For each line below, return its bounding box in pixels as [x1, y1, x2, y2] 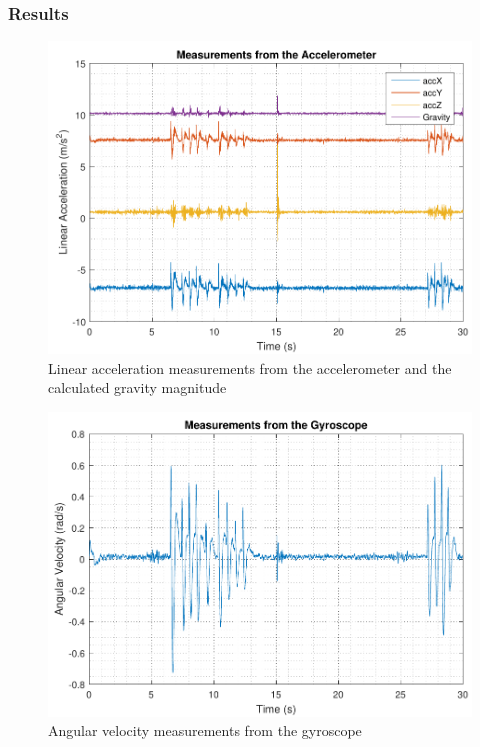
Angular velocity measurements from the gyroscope [48, 720, 362, 741]
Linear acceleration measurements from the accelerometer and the [48, 357, 452, 378]
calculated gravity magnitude [48, 377, 227, 398]
